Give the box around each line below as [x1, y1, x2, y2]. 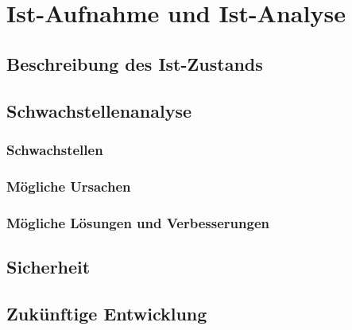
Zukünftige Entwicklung [6, 301, 207, 325]
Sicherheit [6, 254, 91, 278]
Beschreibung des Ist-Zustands [6, 51, 263, 76]
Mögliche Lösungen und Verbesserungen [6, 212, 269, 232]
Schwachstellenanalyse [6, 98, 192, 122]
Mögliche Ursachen [6, 176, 131, 196]
